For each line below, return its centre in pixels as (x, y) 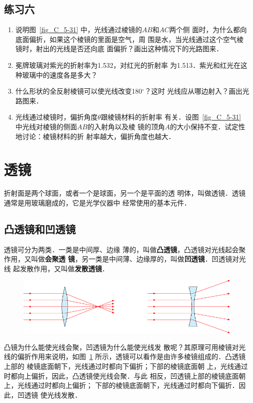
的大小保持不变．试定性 (208, 126)
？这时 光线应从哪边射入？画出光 (197, 91)
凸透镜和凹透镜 (40, 229)
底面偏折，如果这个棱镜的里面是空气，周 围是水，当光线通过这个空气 (126, 39)
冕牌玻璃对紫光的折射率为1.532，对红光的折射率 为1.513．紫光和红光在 (128, 65)
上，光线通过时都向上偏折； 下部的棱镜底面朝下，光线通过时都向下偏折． (121, 385)
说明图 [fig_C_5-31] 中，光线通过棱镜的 (79, 30)
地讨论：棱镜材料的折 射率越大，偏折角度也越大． (95, 136)
